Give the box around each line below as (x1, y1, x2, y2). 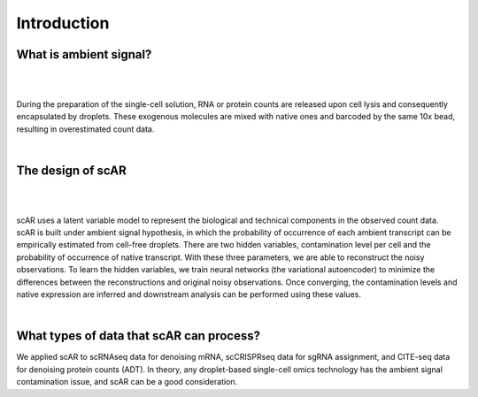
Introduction (16, 13, 110, 33)
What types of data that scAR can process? (16, 328, 261, 344)
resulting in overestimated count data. (16, 124, 155, 134)
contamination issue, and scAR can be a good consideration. (16, 377, 238, 387)
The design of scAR (16, 163, 127, 178)
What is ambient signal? (16, 47, 152, 62)
